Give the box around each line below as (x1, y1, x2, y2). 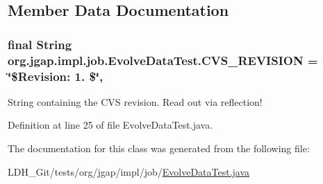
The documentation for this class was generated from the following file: (8, 141, 310, 156)
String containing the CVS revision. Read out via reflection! (8, 94, 263, 109)
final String (8, 35, 72, 53)
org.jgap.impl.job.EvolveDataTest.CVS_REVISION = (8, 51, 318, 68)
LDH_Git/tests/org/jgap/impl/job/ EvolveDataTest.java (8, 164, 250, 178)
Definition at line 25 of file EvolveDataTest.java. (8, 118, 213, 132)
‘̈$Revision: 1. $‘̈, (8, 67, 103, 84)
